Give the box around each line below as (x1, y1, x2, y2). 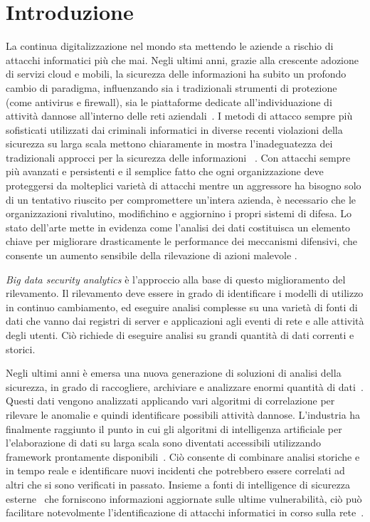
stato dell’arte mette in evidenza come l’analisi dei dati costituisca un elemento (6, 219, 351, 234)
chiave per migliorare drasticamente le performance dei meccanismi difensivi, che (6, 234, 357, 249)
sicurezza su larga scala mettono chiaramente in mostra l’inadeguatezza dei (6, 136, 333, 151)
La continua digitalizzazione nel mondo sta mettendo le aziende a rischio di (6, 38, 334, 53)
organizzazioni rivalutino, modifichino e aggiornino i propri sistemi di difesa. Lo (6, 206, 352, 221)
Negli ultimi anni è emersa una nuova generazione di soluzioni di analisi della (6, 365, 342, 380)
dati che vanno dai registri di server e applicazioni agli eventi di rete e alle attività (6, 313, 364, 328)
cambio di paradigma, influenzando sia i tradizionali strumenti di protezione (6, 80, 337, 95)
